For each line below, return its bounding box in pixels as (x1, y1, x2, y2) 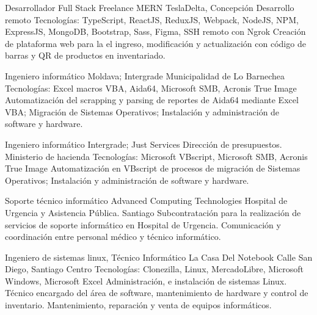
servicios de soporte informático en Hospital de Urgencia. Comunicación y (5, 218, 281, 231)
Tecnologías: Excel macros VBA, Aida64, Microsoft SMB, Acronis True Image (5, 81, 297, 94)
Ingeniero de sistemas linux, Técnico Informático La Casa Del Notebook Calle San (5, 250, 313, 263)
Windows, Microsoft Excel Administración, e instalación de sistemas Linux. (5, 274, 287, 287)
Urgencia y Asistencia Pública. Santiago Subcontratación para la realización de (5, 206, 301, 219)
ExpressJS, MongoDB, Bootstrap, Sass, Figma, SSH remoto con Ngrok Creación (5, 25, 306, 38)
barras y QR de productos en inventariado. (5, 49, 166, 62)
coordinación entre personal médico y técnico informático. (5, 230, 221, 243)
